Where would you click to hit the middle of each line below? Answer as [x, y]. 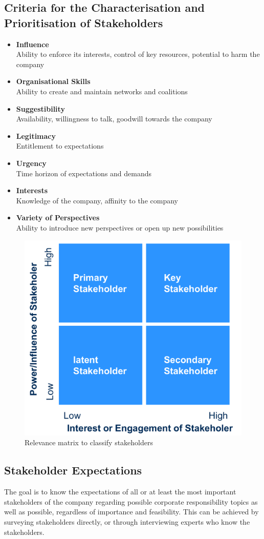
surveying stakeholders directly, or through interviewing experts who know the [127, 522]
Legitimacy [36, 136]
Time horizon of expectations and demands [84, 173]
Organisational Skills [53, 81]
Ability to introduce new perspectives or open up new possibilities [120, 227]
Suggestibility [40, 108]
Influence [32, 44]
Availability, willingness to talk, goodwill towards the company [114, 119]
